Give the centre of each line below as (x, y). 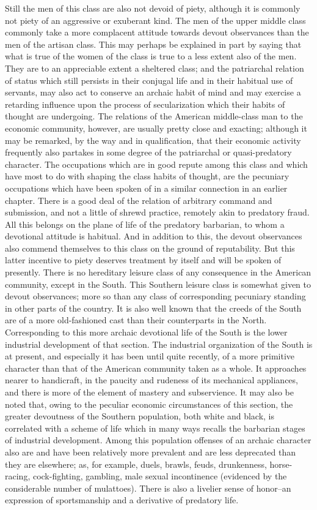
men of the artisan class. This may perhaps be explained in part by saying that (153, 44)
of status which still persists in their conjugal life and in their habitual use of (149, 80)
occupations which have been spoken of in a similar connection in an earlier (146, 188)
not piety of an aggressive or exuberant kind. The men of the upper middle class (155, 20)
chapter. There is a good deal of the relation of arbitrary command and (139, 200)
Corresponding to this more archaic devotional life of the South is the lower (146, 332)
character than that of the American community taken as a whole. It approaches (156, 368)
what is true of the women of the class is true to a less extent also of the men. (151, 56)
